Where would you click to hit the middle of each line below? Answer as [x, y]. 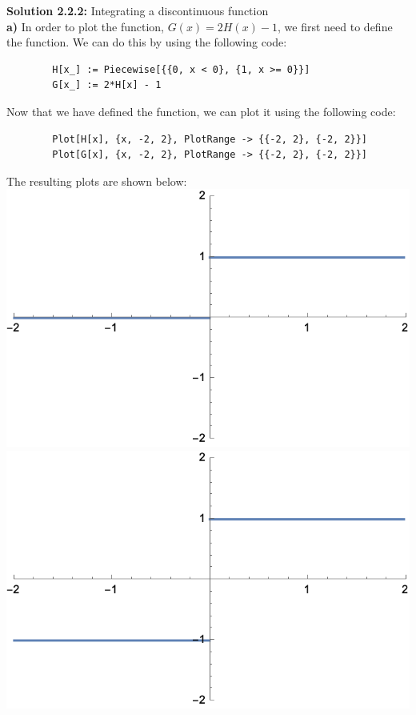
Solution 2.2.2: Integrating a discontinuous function [138, 10]
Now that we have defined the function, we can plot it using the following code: [201, 111]
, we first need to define [335, 26]
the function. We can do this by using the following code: [147, 42]
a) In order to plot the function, [85, 26]
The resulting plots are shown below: [97, 181]
